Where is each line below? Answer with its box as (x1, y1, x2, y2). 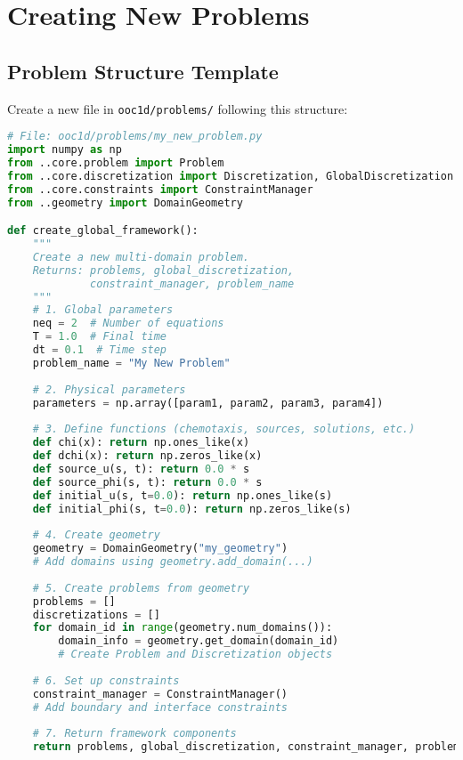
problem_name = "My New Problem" (32, 356, 231, 369)
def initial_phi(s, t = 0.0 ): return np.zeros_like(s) (32, 502, 352, 515)
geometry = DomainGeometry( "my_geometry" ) (32, 542, 288, 555)
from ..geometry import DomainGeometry (7, 196, 243, 209)
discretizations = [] (32, 608, 160, 621)
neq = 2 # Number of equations (32, 317, 224, 330)
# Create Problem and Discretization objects (58, 648, 333, 661)
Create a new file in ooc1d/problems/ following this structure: (7, 99, 348, 117)
